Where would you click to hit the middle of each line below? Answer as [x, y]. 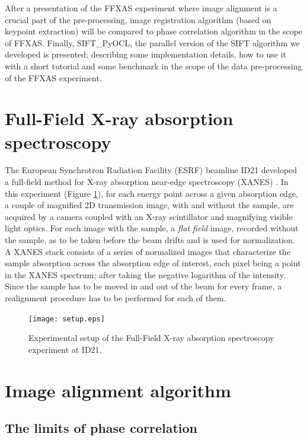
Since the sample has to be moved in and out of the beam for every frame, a [143, 286]
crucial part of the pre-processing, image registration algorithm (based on [138, 19]
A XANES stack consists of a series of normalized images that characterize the [148, 251]
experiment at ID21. [65, 349]
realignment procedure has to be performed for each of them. [116, 298]
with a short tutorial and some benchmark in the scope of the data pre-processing [153, 66]
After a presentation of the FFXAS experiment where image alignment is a [141, 8]
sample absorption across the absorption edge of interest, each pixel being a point [153, 263]
